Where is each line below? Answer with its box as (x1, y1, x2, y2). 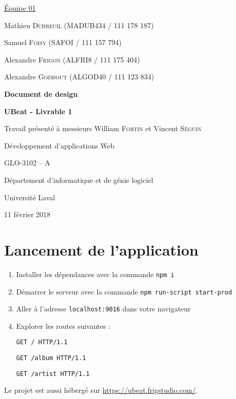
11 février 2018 (4, 209, 51, 220)
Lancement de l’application (4, 239, 199, 260)
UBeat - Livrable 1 (4, 106, 72, 116)
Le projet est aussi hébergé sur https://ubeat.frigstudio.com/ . (4, 385, 198, 395)
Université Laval (4, 192, 55, 202)
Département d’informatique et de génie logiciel (4, 174, 154, 185)
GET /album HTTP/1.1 (16, 354, 86, 362)
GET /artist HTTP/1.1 (16, 370, 90, 377)
